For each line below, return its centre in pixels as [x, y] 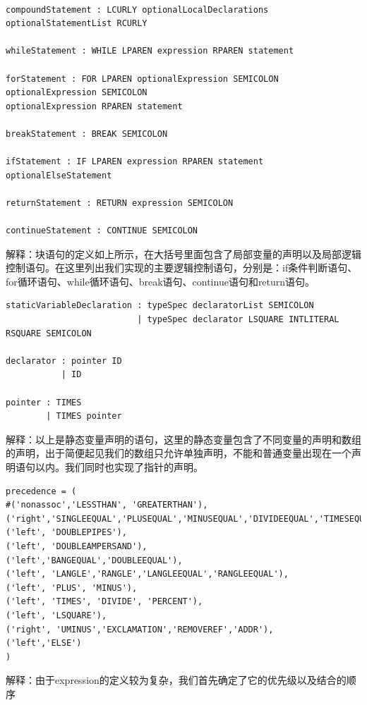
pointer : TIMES [44, 402]
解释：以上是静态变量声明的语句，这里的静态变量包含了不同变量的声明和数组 [183, 439]
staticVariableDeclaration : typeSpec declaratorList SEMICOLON [160, 306]
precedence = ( [41, 491]
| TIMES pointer [84, 416]
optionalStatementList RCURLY [77, 24]
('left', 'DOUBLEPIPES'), [66, 533]
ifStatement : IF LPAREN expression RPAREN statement [135, 162]
